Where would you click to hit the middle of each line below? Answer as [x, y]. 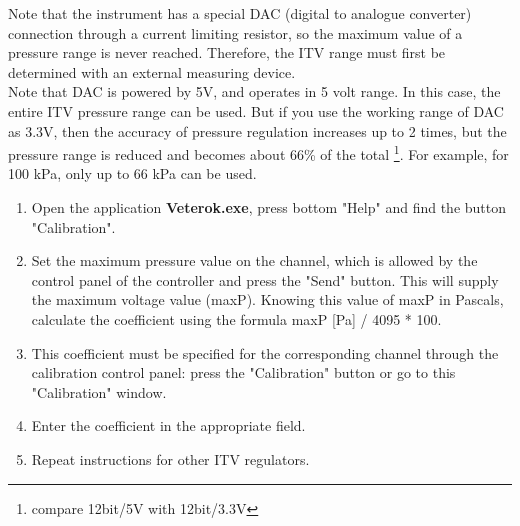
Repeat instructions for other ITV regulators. [170, 458]
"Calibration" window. [99, 391]
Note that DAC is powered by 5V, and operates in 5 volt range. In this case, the [254, 91]
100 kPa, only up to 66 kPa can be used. [132, 173]
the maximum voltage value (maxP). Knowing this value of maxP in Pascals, [267, 299]
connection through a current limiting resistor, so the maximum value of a [235, 32]
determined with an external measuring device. [152, 71]
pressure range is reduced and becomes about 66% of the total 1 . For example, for [258, 152]
